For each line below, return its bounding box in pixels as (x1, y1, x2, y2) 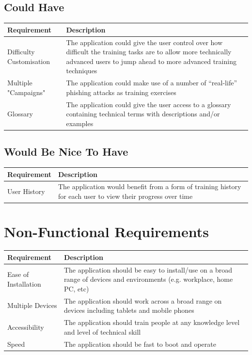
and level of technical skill (63, 326, 141, 337)
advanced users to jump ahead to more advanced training (66, 56, 236, 66)
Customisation (7, 56, 50, 66)
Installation (7, 278, 41, 289)
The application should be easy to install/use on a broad (63, 264, 233, 274)
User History (7, 186, 45, 196)
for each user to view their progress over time (58, 191, 193, 201)
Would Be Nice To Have (4, 144, 128, 159)
